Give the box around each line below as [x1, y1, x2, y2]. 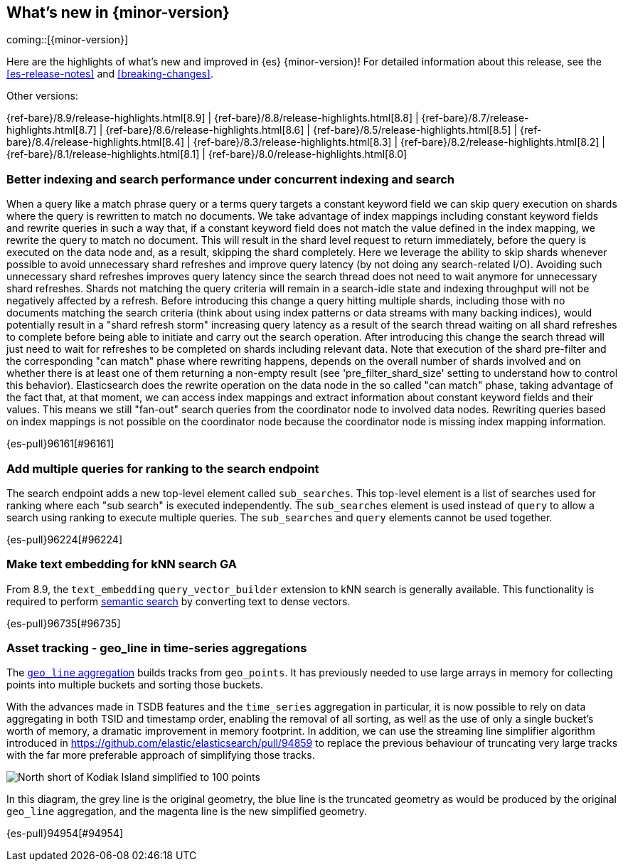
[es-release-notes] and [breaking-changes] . [6, 68, 213, 80]
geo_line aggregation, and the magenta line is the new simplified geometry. [6, 805, 367, 818]
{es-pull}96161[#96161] [6, 437, 115, 450]
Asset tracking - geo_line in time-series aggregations [6, 641, 307, 656]
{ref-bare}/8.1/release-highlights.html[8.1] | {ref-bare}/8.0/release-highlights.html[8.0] [6, 148, 408, 161]
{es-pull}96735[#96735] [6, 617, 121, 629]
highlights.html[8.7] [6, 124, 97, 137]
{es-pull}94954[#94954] [6, 827, 123, 840]
